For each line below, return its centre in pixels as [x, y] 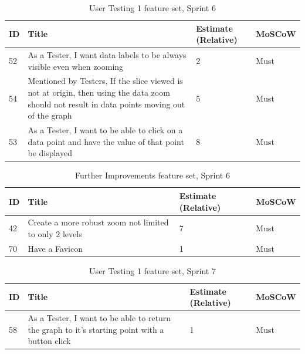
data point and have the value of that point [106, 141]
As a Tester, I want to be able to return [99, 317]
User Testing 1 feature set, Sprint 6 [152, 8]
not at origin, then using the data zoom [99, 92]
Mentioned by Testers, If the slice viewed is [105, 81]
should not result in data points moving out [106, 104]
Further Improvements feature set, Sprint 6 [152, 175]
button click [49, 341]
